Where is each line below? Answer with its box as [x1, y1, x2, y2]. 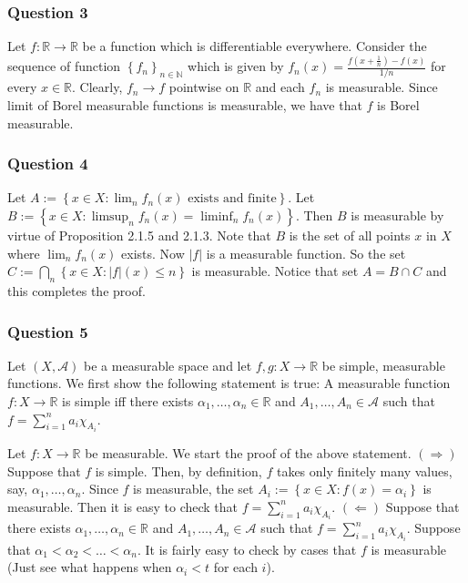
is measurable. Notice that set [191, 261, 359, 281]
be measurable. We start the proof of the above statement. [85, 444, 412, 463]
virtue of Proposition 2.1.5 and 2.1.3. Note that [7, 226, 271, 245]
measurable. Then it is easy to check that [7, 496, 239, 516]
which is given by [188, 56, 284, 76]
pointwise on [168, 77, 239, 97]
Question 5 [7, 320, 88, 343]
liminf [200, 210, 233, 224]
